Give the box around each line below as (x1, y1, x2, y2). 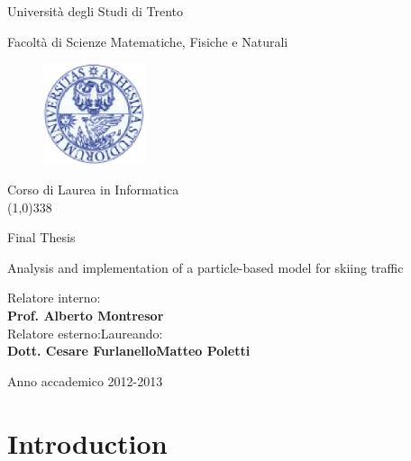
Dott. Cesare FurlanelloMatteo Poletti (7, 341, 251, 360)
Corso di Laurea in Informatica (7, 180, 179, 199)
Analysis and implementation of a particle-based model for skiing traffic (7, 258, 404, 276)
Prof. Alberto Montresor (7, 305, 164, 324)
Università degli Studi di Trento (7, 2, 184, 20)
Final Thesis (7, 228, 76, 247)
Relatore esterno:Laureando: (7, 323, 163, 342)
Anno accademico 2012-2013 (7, 371, 163, 390)
